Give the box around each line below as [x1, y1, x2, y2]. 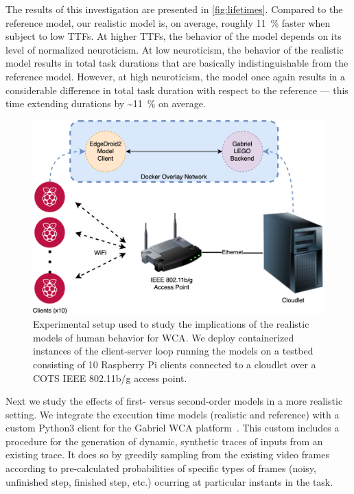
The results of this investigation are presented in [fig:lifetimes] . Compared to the [5, 2, 343, 16]
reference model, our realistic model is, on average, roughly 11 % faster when [5, 15, 331, 30]
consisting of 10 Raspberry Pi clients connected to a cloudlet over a [33, 357, 316, 371]
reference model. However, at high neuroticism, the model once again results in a [5, 69, 346, 83]
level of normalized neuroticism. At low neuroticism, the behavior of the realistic [5, 42, 344, 56]
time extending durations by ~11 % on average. [5, 96, 206, 111]
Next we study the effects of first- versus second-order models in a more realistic [5, 394, 343, 408]
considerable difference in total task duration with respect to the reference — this [5, 82, 349, 97]
